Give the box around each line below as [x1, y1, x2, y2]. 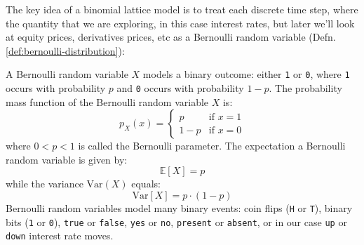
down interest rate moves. [6, 228, 114, 243]
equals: [131, 176, 161, 191]
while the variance [6, 176, 83, 191]
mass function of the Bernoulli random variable [6, 94, 209, 109]
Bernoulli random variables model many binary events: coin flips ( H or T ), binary [6, 201, 353, 216]
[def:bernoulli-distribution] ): [6, 43, 125, 58]
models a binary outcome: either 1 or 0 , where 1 [142, 67, 350, 81]
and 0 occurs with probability [116, 81, 244, 95]
